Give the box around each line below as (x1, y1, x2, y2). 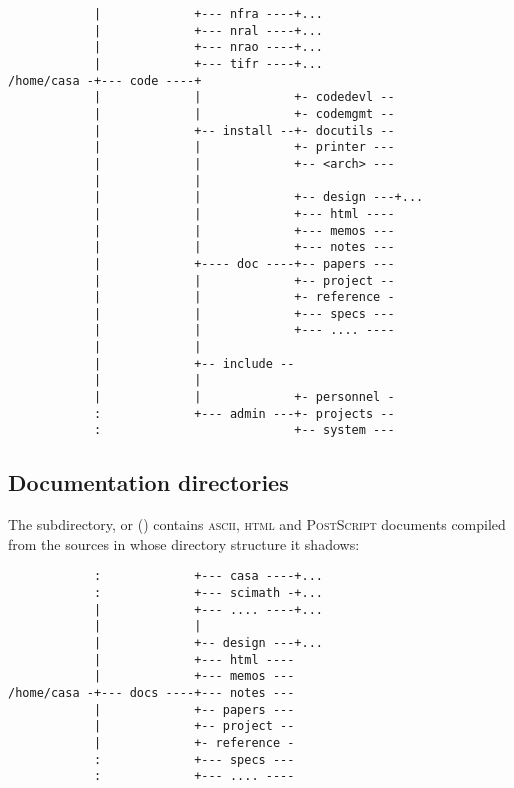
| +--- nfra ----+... (93, 7, 323, 21)
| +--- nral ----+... (93, 23, 323, 38)
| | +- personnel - (93, 390, 395, 405)
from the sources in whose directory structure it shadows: (8, 533, 360, 554)
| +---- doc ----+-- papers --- (93, 256, 395, 271)
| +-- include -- (93, 356, 295, 371)
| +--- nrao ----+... (93, 40, 323, 55)
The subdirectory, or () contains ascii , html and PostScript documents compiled (8, 514, 506, 535)
